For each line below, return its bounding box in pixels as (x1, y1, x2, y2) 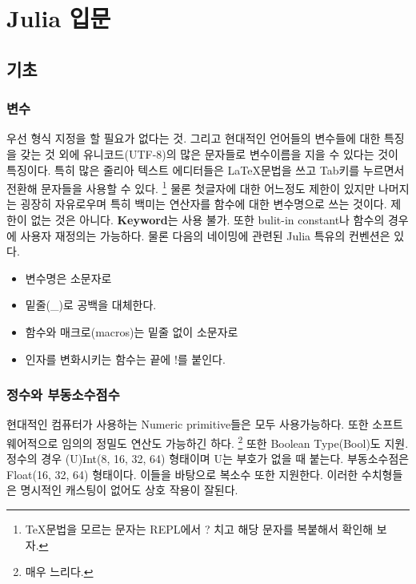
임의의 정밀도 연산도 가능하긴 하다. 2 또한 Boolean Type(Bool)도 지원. (62, 432, 409, 451)
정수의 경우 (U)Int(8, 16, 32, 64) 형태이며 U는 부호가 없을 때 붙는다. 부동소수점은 (6, 450, 410, 467)
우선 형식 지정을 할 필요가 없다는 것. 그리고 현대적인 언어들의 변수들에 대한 (6, 130, 381, 147)
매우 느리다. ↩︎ (25, 563, 94, 580)
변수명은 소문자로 (25, 269, 112, 286)
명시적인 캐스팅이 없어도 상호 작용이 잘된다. (20, 481, 238, 498)
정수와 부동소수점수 (6, 385, 120, 405)
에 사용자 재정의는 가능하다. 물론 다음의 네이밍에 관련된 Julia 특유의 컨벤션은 (6, 227, 390, 244)
